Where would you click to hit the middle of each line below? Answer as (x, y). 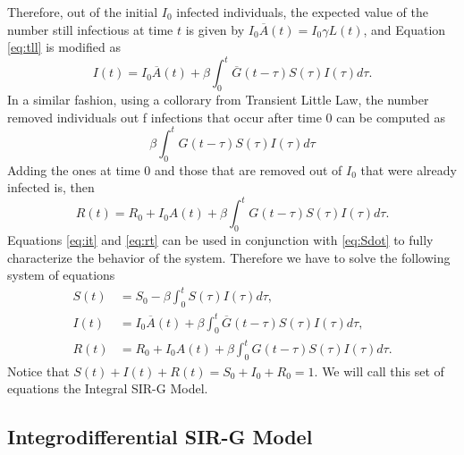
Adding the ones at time (74, 169)
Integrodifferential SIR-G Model (160, 437)
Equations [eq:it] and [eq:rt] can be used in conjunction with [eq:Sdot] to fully (220, 240)
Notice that (38, 371)
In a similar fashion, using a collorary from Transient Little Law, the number (218, 100)
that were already (409, 169)
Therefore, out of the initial (83, 12)
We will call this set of (383, 371)
